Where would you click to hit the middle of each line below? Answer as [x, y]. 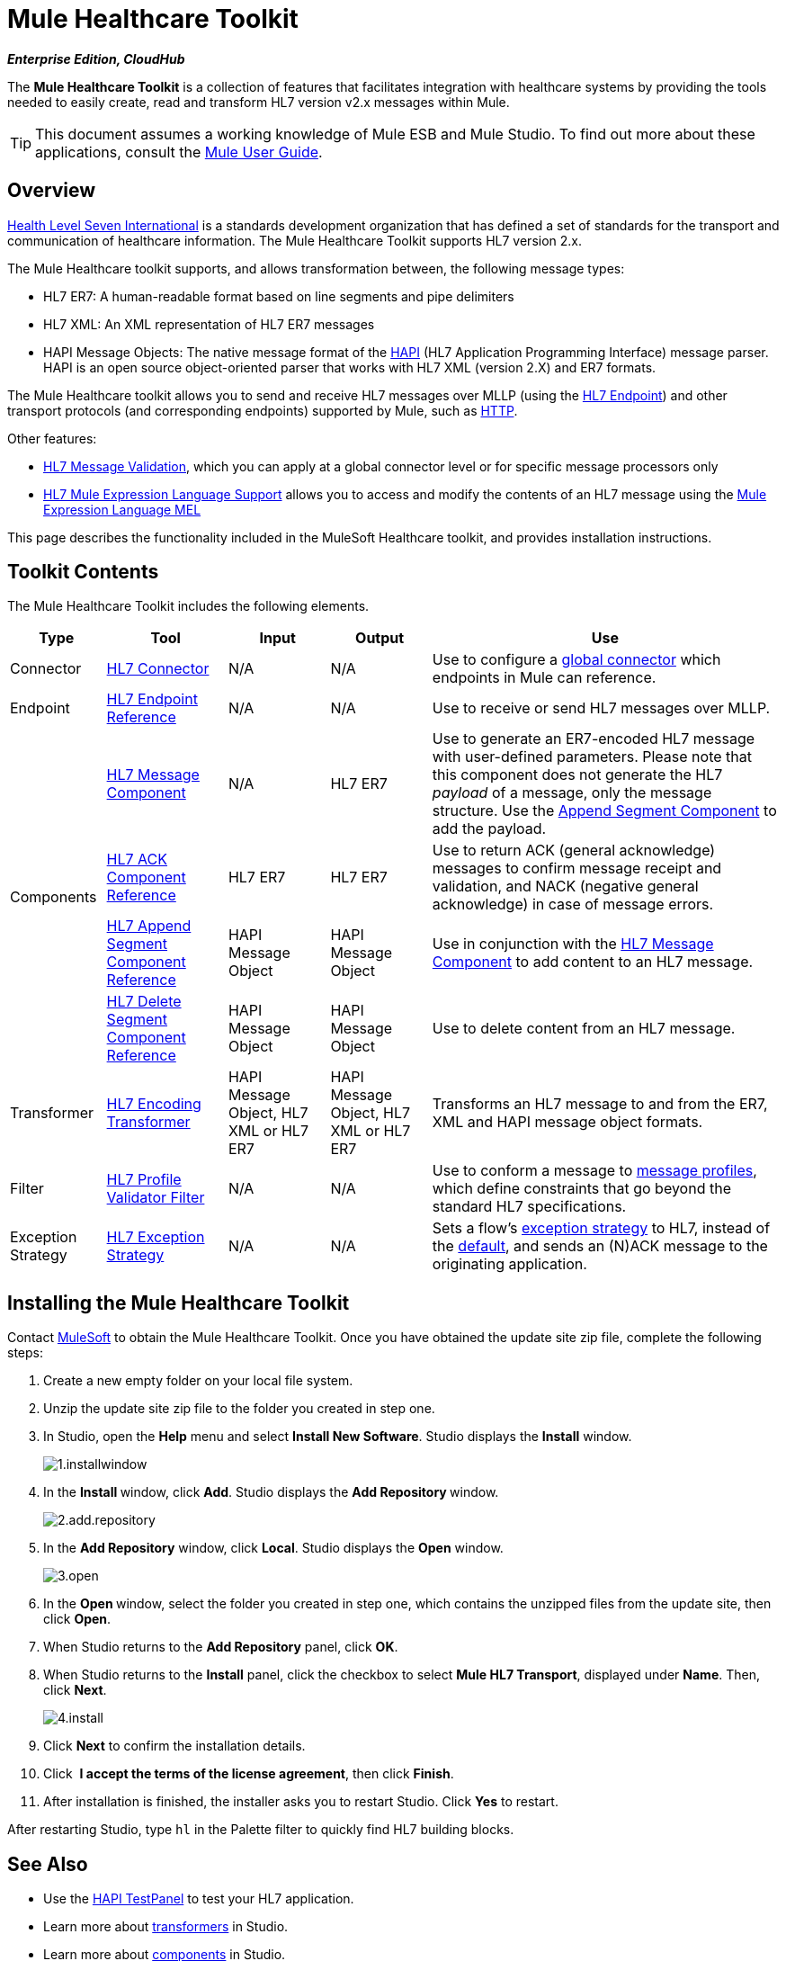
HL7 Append [149, 926]
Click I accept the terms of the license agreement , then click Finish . [249, 1774]
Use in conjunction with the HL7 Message [573, 944]
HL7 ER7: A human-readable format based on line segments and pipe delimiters [279, 296]
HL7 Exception [156, 1237]
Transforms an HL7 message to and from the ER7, [600, 1104]
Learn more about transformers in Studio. [166, 1927]
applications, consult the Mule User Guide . [179, 152]
